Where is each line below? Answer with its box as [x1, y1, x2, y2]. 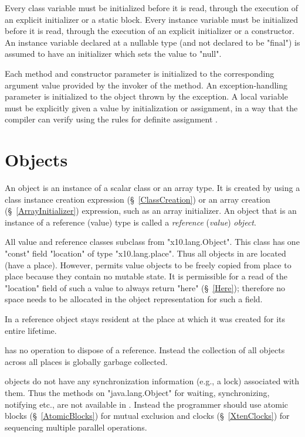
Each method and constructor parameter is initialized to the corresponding [5, 67, 274, 79]
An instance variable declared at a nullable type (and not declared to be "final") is [5, 36, 300, 48]
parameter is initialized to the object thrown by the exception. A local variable [5, 90, 288, 103]
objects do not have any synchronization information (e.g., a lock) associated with [5, 375, 300, 387]
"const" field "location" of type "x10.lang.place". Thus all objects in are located [5, 247, 286, 260]
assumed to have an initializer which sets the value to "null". [5, 47, 222, 60]
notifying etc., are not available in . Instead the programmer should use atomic [5, 398, 288, 410]
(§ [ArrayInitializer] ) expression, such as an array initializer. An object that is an [5, 204, 297, 217]
